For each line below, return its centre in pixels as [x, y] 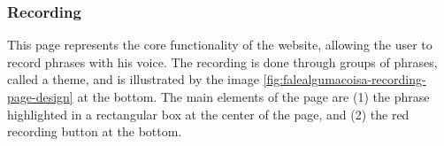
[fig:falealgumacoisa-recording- [344, 79]
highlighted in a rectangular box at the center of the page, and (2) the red [208, 114]
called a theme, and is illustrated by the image [133, 79]
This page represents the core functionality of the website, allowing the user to [220, 45]
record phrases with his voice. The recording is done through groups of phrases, [222, 61]
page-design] [40, 96]
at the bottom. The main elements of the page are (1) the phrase [253, 96]
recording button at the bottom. [95, 131]
